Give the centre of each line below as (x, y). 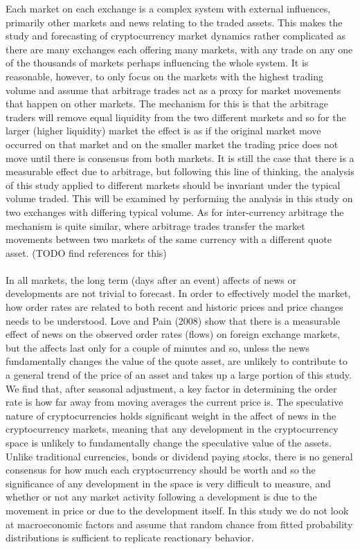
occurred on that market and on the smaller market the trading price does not (172, 144)
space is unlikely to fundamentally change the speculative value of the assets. (169, 442)
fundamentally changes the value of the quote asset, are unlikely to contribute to (177, 361)
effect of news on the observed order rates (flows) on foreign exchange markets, (173, 334)
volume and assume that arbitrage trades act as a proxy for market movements (173, 90)
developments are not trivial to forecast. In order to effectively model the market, (178, 293)
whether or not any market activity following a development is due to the (161, 497)
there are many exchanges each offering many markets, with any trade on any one (179, 49)
